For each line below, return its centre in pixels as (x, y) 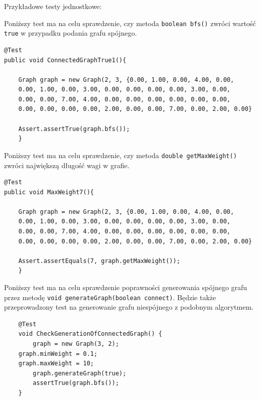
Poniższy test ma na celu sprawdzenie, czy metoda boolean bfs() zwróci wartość (130, 23)
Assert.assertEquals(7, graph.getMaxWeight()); (99, 261)
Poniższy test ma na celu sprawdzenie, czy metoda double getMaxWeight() (120, 155)
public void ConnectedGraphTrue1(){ (65, 60)
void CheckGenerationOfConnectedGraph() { (90, 334)
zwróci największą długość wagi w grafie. (67, 165)
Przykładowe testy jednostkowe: (53, 6)
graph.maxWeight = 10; (56, 364)
